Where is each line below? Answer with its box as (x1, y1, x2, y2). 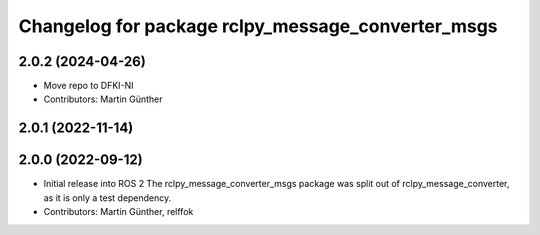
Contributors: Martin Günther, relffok (43, 206, 194, 218)
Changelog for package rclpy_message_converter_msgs (18, 15, 499, 37)
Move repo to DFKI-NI (43, 80, 134, 92)
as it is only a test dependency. (43, 191, 172, 204)
